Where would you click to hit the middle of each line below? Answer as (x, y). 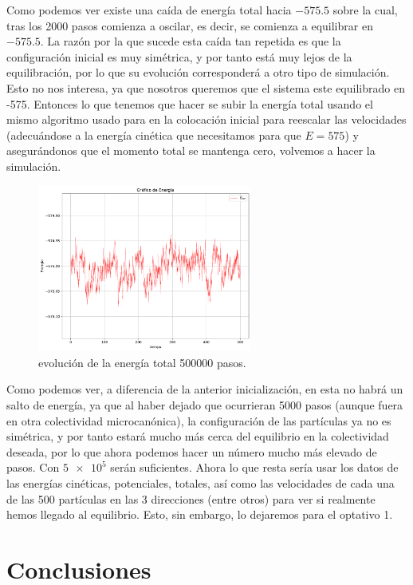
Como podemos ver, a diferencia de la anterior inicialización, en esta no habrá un (205, 389)
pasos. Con (33, 467)
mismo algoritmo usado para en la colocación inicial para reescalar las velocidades (206, 119)
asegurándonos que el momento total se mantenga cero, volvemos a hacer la (191, 150)
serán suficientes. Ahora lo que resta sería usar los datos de (254, 467)
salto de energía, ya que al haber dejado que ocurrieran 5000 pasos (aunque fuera (205, 404)
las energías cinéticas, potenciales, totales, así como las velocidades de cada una (201, 482)
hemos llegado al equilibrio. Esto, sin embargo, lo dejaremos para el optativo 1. (200, 514)
